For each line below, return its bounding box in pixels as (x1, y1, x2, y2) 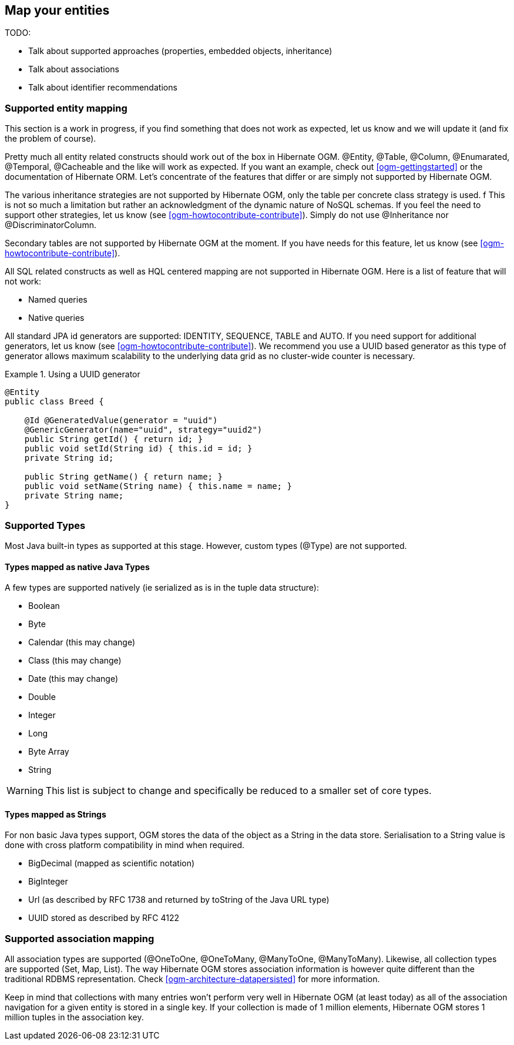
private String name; (24, 491, 124, 501)
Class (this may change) (28, 655, 122, 666)
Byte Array (28, 746, 69, 757)
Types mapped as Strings (5, 809, 106, 819)
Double (28, 692, 56, 702)
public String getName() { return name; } (24, 472, 223, 482)
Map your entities (5, 3, 110, 18)
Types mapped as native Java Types (5, 561, 150, 572)
